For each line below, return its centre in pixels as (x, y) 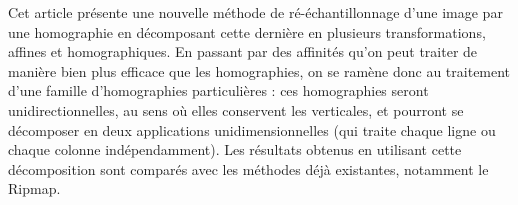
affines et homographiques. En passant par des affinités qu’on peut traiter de (243, 51)
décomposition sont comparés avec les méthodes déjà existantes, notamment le (248, 168)
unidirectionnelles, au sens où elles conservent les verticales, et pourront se (236, 109)
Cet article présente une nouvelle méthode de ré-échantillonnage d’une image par (255, 12)
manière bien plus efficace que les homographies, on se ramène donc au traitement (259, 70)
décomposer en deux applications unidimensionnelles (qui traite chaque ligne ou (252, 129)
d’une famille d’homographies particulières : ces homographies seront (218, 90)
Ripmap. (34, 188)
